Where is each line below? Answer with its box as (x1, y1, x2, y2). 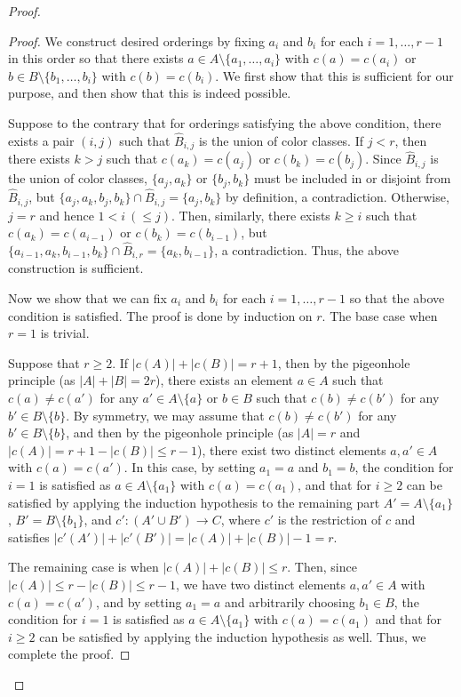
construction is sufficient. (8, 259, 144, 277)
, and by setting (95, 592, 182, 611)
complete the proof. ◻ (8, 645, 131, 663)
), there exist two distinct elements (197, 440, 386, 459)
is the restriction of (277, 510, 382, 529)
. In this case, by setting (123, 458, 256, 477)
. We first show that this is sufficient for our (215, 66, 454, 84)
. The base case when (322, 306, 438, 324)
